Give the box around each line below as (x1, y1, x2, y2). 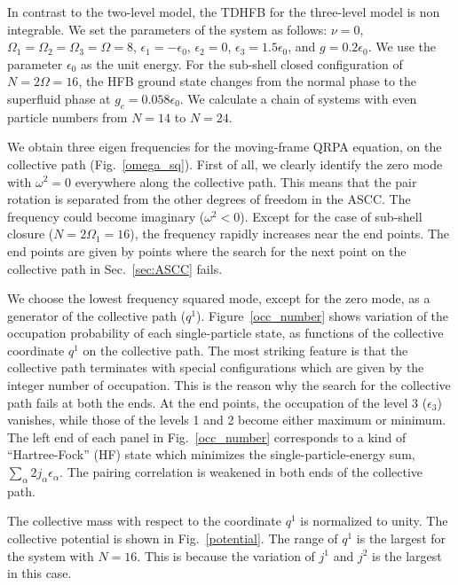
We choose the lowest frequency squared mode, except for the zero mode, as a (7, 289, 430, 308)
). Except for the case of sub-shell (240, 207, 422, 225)
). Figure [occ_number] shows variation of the (196, 306, 449, 324)
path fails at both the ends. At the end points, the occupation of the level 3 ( (7, 393, 428, 411)
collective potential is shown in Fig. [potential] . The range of (7, 529, 338, 548)
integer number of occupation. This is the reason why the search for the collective (7, 376, 451, 394)
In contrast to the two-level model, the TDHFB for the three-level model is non (7, 3, 440, 20)
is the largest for (356, 529, 446, 548)
